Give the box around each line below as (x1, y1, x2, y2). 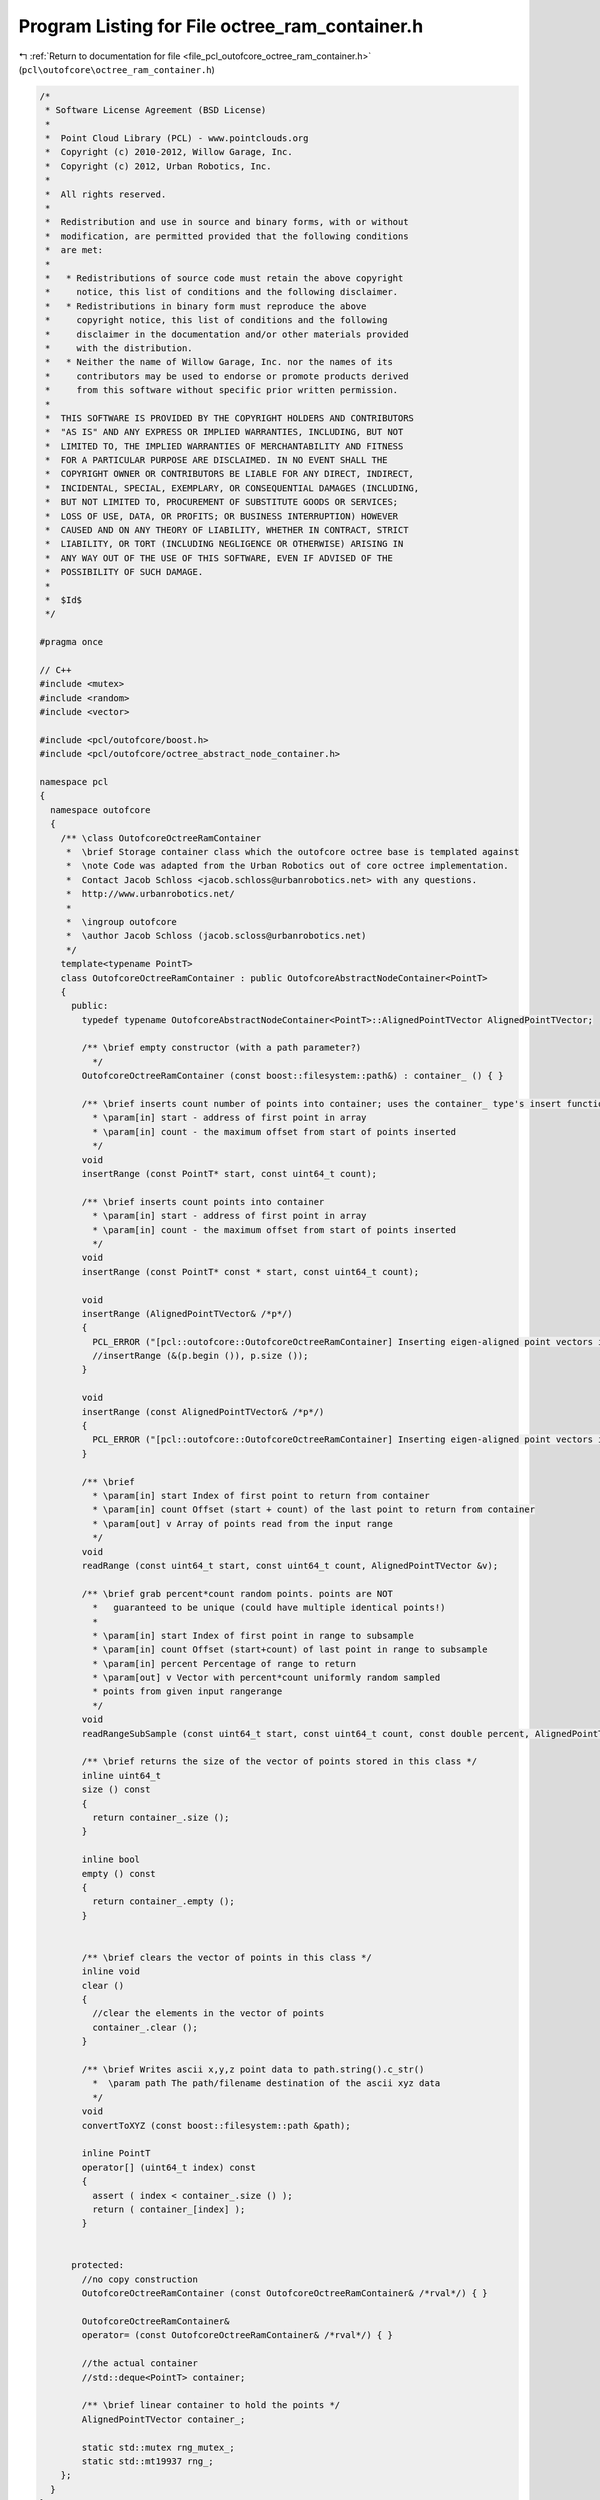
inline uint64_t (81, 1770, 162, 1781)
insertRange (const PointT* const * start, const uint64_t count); (81, 1266, 420, 1277)
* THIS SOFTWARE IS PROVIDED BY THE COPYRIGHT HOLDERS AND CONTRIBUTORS (45, 412, 415, 424)
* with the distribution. (45, 342, 194, 354)
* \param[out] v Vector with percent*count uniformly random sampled (91, 1672, 441, 1684)
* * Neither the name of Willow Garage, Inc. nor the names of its (45, 356, 394, 368)
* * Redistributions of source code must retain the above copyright (45, 273, 404, 284)
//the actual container (81, 2358, 199, 2369)
